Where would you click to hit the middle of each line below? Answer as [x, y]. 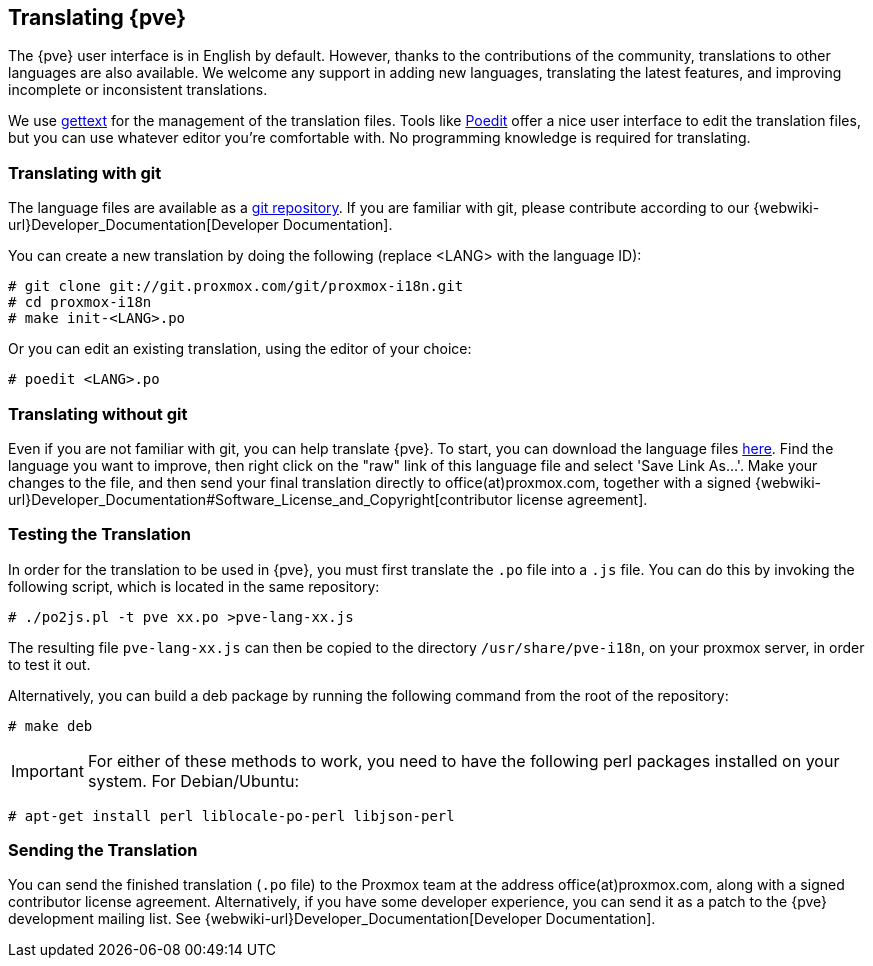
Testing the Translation [100, 534]
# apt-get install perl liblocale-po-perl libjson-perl [231, 815]
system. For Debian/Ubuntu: [193, 780]
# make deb [50, 725]
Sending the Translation [103, 850]
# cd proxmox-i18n [80, 302]
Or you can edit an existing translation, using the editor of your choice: [240, 349]
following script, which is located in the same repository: [194, 586]
